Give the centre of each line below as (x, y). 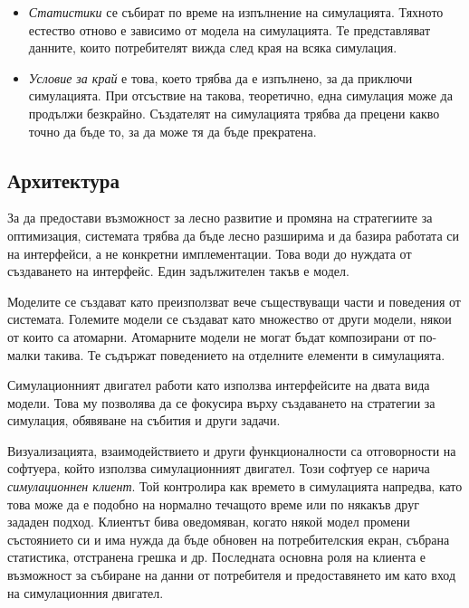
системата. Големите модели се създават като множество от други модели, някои (230, 319)
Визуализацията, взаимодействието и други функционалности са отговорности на (232, 450)
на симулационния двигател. (86, 592)
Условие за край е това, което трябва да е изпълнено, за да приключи (220, 77)
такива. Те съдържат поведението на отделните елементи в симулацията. (245, 354)
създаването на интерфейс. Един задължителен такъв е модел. (178, 271)
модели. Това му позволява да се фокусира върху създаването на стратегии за (221, 402)
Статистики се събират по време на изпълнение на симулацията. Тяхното (236, 12)
